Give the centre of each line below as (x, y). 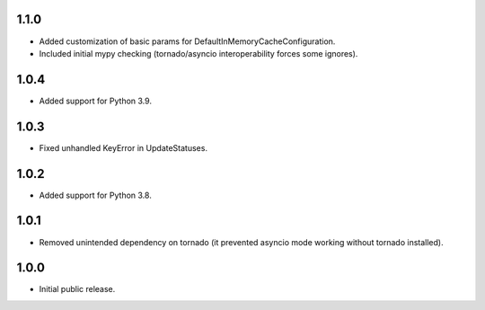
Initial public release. (77, 289)
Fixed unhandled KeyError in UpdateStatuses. (123, 147)
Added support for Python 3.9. (96, 101)
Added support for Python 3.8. (95, 195)
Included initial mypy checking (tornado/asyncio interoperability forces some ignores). (198, 53)
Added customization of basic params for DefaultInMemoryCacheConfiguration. (187, 41)
